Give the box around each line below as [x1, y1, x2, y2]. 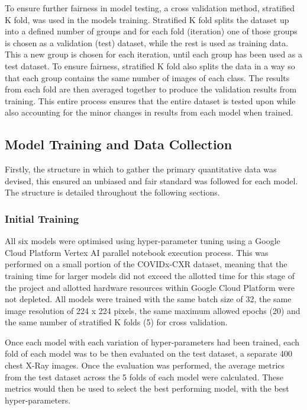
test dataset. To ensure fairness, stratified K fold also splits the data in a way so [5, 59, 295, 72]
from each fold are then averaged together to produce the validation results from [5, 83, 297, 95]
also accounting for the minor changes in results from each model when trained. [5, 106, 293, 118]
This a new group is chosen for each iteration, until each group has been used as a [5, 48, 303, 60]
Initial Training [5, 211, 79, 226]
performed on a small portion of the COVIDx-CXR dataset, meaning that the [5, 258, 287, 270]
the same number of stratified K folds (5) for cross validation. [5, 316, 228, 328]
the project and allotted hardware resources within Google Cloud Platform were [5, 281, 295, 293]
